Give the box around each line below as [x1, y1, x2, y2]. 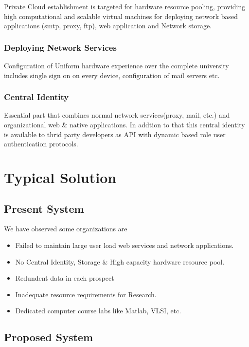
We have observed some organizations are [4, 224, 127, 234]
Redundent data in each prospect [15, 273, 114, 283]
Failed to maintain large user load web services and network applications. [15, 240, 234, 250]
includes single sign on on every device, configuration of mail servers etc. [4, 70, 220, 80]
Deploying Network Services [4, 41, 117, 53]
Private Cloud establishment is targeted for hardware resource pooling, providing [4, 1, 246, 11]
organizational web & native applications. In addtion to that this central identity [4, 120, 245, 129]
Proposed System [4, 329, 93, 345]
